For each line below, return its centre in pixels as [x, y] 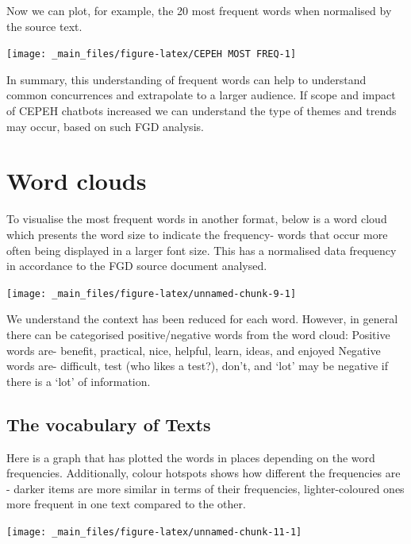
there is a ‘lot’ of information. [79, 381]
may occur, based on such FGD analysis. [105, 126]
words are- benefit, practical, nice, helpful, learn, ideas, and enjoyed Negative [194, 350]
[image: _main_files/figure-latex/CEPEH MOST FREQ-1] [152, 54]
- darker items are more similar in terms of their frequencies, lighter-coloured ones [205, 488]
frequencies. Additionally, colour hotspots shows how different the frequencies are [204, 473]
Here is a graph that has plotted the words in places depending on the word [191, 457]
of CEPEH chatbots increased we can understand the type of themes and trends [202, 111]
